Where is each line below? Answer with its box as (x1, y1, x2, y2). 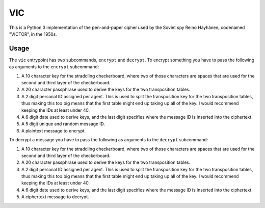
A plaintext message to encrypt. (21, 128, 86, 133)
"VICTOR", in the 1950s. (9, 31, 57, 37)
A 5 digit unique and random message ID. (21, 121, 105, 127)
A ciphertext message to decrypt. (21, 194, 89, 200)
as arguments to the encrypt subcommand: (9, 64, 99, 70)
